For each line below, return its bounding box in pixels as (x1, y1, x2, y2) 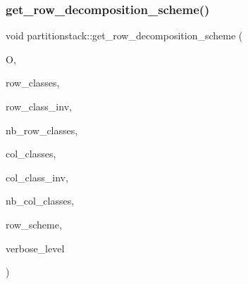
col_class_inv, (6, 169, 68, 184)
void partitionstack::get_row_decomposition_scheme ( (6, 28, 243, 43)
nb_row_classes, (6, 122, 78, 137)
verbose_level (6, 240, 65, 255)
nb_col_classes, (6, 193, 75, 208)
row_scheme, (6, 217, 62, 231)
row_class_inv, (6, 99, 72, 113)
